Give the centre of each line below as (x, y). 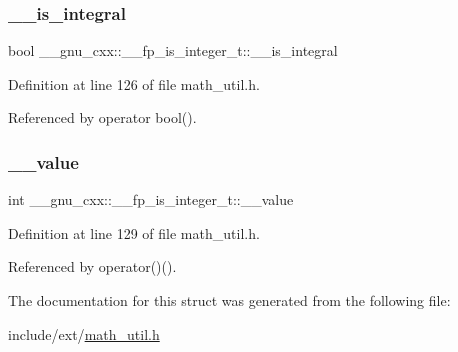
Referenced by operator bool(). (102, 117)
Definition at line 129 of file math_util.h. (134, 232)
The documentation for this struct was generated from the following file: (229, 300)
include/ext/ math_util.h (84, 333)
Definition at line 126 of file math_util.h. (134, 83)
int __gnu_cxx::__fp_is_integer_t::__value (151, 199)
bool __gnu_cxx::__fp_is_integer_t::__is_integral (173, 50)
